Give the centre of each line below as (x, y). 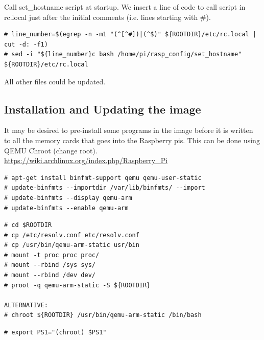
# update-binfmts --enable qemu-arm (66, 208)
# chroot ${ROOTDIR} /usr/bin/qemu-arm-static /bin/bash (103, 315)
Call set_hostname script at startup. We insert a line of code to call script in (125, 7)
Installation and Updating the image (103, 109)
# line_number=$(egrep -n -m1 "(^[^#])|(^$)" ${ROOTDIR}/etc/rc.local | (130, 35)
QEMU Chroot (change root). (51, 150)
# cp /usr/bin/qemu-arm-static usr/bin (72, 245)
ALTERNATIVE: (26, 305)
